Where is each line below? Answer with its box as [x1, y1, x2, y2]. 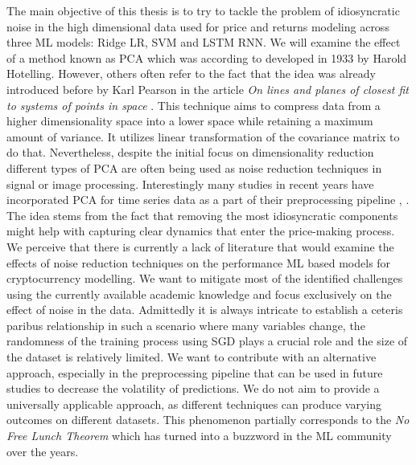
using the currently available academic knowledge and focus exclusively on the [6, 285, 392, 302]
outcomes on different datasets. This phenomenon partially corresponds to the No [6, 411, 410, 428]
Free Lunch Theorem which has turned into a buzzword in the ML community [6, 427, 392, 444]
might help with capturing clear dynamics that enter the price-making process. [6, 222, 395, 239]
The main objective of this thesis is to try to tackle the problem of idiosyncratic [6, 2, 400, 18]
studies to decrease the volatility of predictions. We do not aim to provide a [6, 380, 380, 397]
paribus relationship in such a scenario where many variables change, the [6, 316, 365, 333]
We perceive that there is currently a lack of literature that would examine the [6, 238, 394, 255]
